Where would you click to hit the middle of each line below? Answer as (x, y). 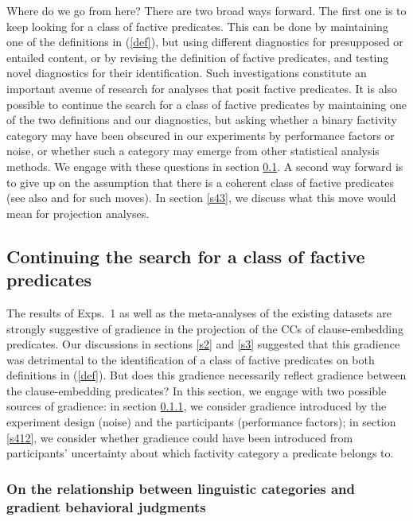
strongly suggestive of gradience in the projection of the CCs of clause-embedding (205, 328)
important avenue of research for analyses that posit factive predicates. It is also (202, 88)
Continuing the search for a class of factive (186, 256)
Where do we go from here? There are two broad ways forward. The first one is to (206, 10)
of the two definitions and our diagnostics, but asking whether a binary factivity (202, 120)
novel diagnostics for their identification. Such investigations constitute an (187, 73)
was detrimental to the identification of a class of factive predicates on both (191, 359)
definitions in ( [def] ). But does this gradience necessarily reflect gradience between (206, 375)
